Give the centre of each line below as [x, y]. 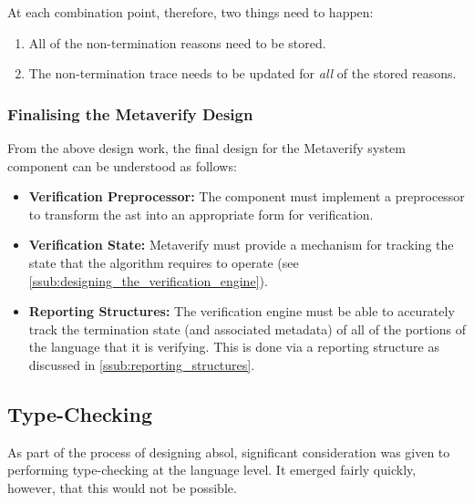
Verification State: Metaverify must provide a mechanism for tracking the [241, 245]
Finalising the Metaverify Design [130, 113]
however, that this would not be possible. [122, 487]
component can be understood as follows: [122, 165]
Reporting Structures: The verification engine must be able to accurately [242, 311]
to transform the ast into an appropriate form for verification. [201, 214]
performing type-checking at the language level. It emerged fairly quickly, [212, 470]
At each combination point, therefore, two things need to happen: [191, 12]
